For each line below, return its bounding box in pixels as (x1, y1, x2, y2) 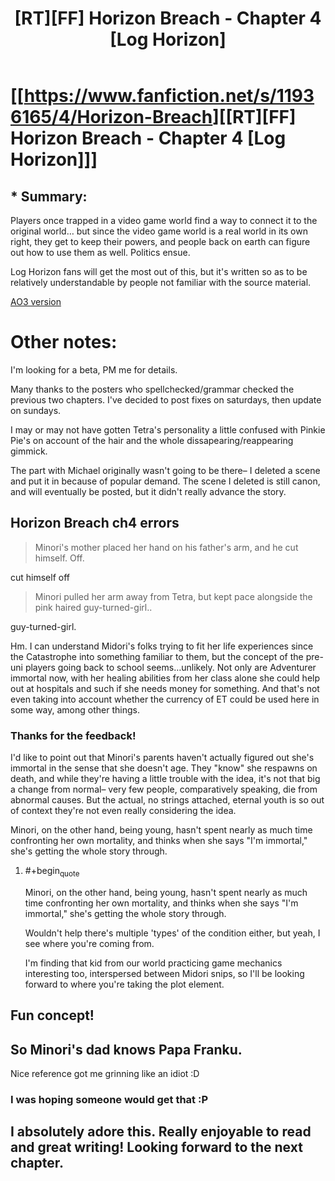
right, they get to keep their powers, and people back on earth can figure (10, 236, 311, 247)
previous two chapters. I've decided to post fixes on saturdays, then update (10, 393, 322, 406)
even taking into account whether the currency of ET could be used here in (10, 693, 320, 705)
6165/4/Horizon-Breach (10, 106, 213, 129)
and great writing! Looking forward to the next (10, 1139, 303, 1156)
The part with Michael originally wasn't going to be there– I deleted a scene (10, 464, 321, 476)
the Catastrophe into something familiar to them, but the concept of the (10, 650, 304, 662)
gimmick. (10, 445, 48, 457)
